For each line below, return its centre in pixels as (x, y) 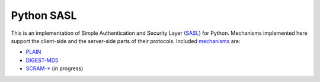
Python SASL (44, 15)
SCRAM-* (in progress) (55, 68)
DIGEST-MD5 (42, 60)
